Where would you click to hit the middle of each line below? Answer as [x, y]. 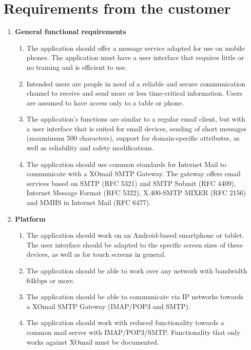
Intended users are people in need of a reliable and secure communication [136, 83]
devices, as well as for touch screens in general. [96, 254]
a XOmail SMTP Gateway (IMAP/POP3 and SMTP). [108, 306]
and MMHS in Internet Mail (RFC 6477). [89, 202]
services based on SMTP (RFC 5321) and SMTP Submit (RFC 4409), [131, 183]
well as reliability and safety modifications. [90, 148]
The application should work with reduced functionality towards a [125, 322]
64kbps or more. [51, 280]
